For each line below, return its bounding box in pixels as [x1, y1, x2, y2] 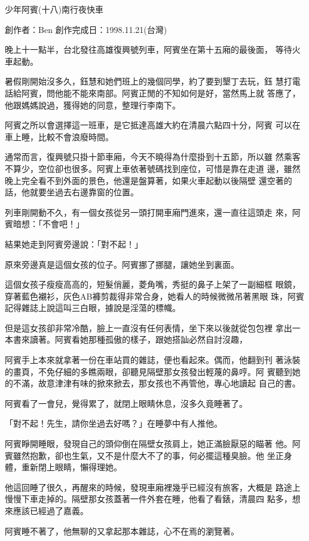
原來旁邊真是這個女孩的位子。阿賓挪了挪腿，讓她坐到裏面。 [5, 258, 239, 270]
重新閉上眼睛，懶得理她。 [21, 461, 122, 473]
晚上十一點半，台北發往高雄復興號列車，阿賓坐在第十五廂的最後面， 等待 [5, 43, 292, 56]
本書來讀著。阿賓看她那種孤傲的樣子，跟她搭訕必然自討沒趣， [5, 333, 247, 346]
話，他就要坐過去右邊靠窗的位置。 [5, 186, 139, 198]
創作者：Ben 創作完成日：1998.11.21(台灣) [5, 23, 167, 35]
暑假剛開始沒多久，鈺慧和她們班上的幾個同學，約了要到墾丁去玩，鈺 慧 [5, 75, 284, 87]
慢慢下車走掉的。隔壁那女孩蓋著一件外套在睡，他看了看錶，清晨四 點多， [5, 492, 292, 505]
